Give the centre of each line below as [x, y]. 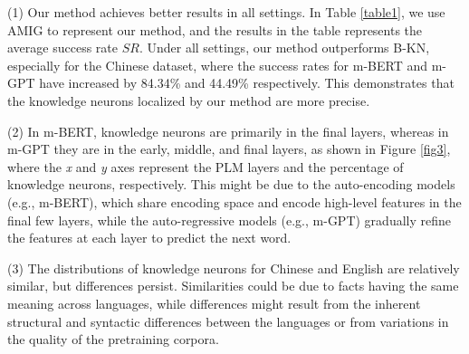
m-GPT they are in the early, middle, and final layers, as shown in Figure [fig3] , [229, 149]
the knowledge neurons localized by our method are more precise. [189, 100]
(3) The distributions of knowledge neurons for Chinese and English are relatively [234, 268]
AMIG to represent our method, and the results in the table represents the [215, 29]
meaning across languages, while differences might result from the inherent [214, 303]
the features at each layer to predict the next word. [149, 238]
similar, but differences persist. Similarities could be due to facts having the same [233, 286]
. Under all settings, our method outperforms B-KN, [284, 48]
